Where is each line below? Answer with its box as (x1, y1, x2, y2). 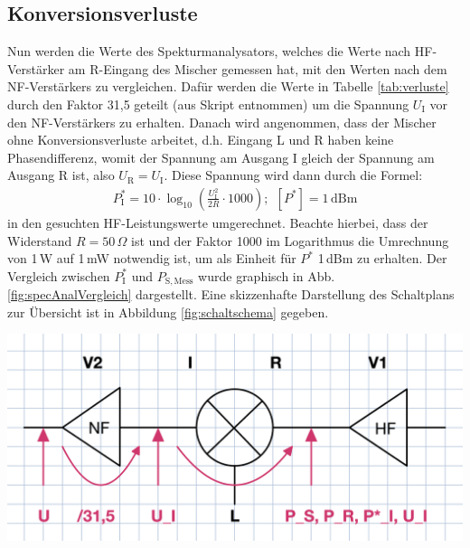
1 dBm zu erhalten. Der (317, 249, 447, 268)
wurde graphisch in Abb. (198, 266, 335, 285)
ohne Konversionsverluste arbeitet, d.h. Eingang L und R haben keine (7, 130, 394, 149)
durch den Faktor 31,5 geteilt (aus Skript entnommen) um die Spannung (7, 94, 409, 113)
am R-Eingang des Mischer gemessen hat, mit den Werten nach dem (68, 59, 447, 78)
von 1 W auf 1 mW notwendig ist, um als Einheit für (7, 249, 296, 268)
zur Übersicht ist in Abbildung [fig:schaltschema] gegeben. (7, 302, 329, 321)
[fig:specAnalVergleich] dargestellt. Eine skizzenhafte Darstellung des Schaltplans (7, 285, 455, 304)
